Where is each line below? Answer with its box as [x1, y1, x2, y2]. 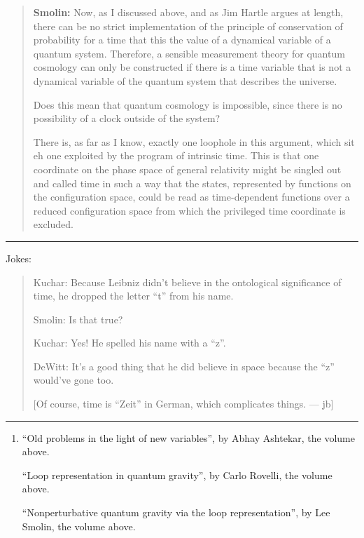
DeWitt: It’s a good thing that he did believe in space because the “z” [33, 358, 335, 373]
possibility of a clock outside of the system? [33, 111, 220, 126]
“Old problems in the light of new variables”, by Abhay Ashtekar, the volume [22, 430, 355, 445]
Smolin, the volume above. [22, 518, 136, 533]
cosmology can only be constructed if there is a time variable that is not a [33, 60, 351, 74]
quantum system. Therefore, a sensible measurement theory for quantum [33, 46, 345, 60]
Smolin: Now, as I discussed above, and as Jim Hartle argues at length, [33, 5, 344, 19]
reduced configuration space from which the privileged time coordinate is [33, 203, 346, 217]
